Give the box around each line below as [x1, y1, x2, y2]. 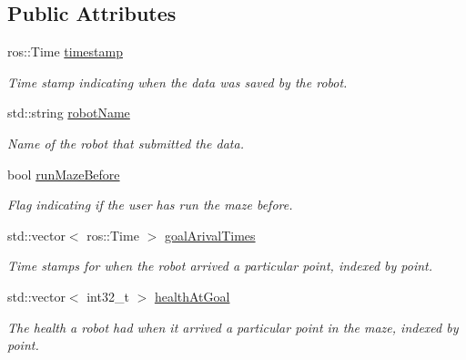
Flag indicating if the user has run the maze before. [7, 195, 293, 214]
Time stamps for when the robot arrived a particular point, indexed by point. [7, 256, 433, 275]
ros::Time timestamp [7, 42, 123, 61]
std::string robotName [7, 103, 130, 122]
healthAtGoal [154, 286, 230, 305]
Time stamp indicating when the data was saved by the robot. [7, 72, 348, 91]
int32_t [86, 286, 129, 305]
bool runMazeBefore [7, 164, 120, 183]
